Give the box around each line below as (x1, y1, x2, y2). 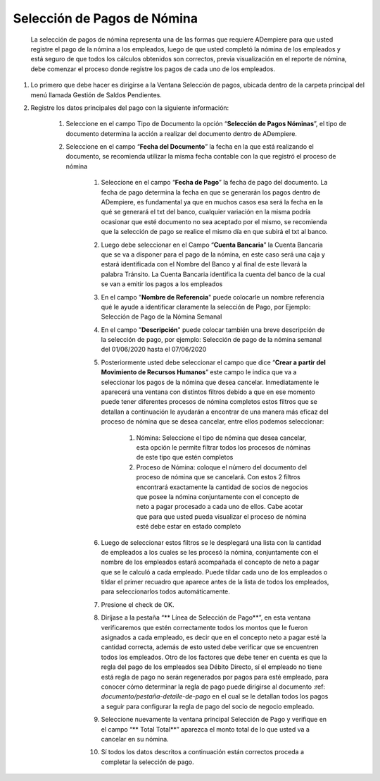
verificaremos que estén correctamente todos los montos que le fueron (101, 623, 308, 632)
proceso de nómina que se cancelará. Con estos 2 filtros (136, 473, 300, 481)
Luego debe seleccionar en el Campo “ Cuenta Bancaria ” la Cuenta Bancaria (101, 240, 323, 249)
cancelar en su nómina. (101, 734, 169, 743)
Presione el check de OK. (101, 600, 175, 609)
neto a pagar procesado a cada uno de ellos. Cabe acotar (136, 503, 303, 511)
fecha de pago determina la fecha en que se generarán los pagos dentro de (101, 187, 321, 197)
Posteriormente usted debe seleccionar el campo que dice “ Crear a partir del (101, 358, 327, 367)
